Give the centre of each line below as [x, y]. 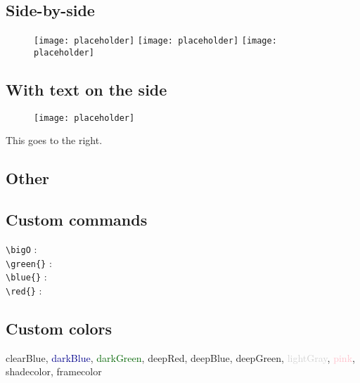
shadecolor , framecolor [54, 371]
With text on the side [86, 89]
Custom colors [59, 328]
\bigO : [21, 248]
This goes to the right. [54, 140]
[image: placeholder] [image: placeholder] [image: [155, 41]
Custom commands [77, 220]
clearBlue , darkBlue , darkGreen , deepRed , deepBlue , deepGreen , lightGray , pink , [180, 357]
